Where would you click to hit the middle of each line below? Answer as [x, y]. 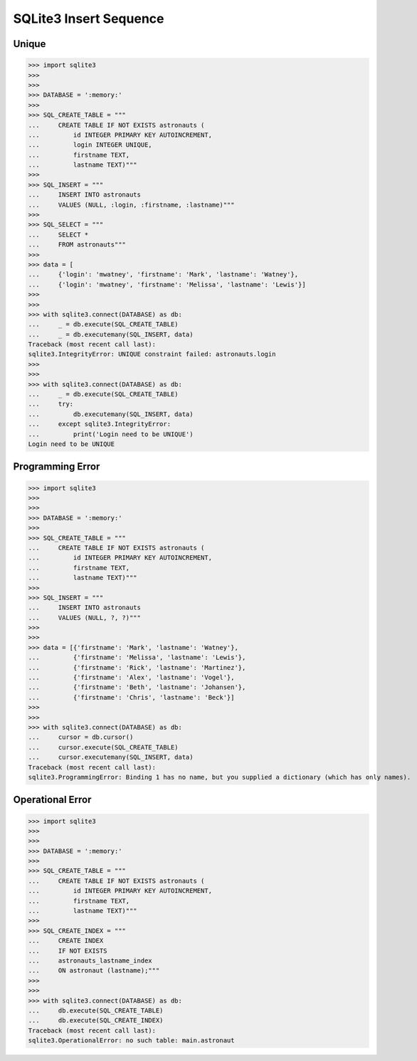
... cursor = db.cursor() [81, 737]
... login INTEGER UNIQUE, [90, 145]
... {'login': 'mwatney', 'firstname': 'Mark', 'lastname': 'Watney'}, [163, 275]
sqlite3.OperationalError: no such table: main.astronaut [131, 1041]
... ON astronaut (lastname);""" [94, 971]
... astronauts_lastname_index [90, 961]
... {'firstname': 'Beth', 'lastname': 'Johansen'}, [137, 687]
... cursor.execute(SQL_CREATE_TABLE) [103, 747]
